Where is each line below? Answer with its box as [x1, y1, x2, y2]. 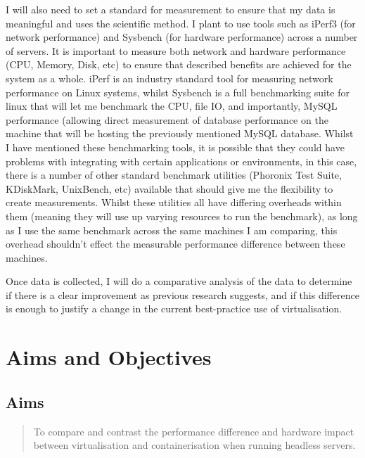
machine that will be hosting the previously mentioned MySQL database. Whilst [6, 126, 354, 141]
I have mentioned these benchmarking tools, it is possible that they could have [6, 139, 345, 154]
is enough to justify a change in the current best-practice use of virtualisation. [6, 301, 342, 316]
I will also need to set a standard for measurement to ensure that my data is [6, 2, 335, 16]
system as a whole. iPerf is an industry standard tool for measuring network [6, 70, 333, 85]
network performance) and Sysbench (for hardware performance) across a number [6, 30, 358, 44]
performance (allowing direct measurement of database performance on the [6, 112, 328, 127]
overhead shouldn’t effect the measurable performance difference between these [6, 236, 345, 251]
